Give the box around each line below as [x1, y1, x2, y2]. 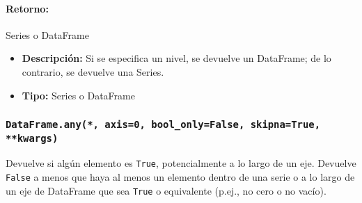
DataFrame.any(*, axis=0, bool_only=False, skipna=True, [6, 119, 321, 131]
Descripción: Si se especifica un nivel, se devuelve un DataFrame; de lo [22, 51, 331, 65]
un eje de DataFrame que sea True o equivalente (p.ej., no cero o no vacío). [6, 183, 326, 197]
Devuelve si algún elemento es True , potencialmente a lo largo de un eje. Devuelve [6, 156, 356, 170]
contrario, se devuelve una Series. [22, 64, 164, 79]
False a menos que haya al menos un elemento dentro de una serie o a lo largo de [6, 170, 355, 184]
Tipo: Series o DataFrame [22, 88, 135, 102]
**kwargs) [6, 132, 58, 144]
